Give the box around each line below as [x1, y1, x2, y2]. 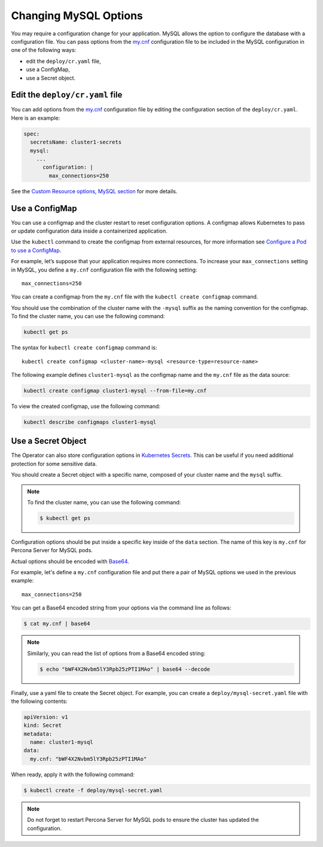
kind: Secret [23, 722, 62, 729]
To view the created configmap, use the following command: [11, 403, 161, 410]
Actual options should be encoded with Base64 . [11, 557, 130, 565]
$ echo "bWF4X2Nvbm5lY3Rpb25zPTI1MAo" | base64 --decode [39, 666, 211, 672]
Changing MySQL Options [11, 9, 143, 22]
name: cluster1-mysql [30, 739, 94, 746]
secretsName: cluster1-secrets [30, 139, 122, 146]
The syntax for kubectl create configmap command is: [11, 344, 158, 351]
